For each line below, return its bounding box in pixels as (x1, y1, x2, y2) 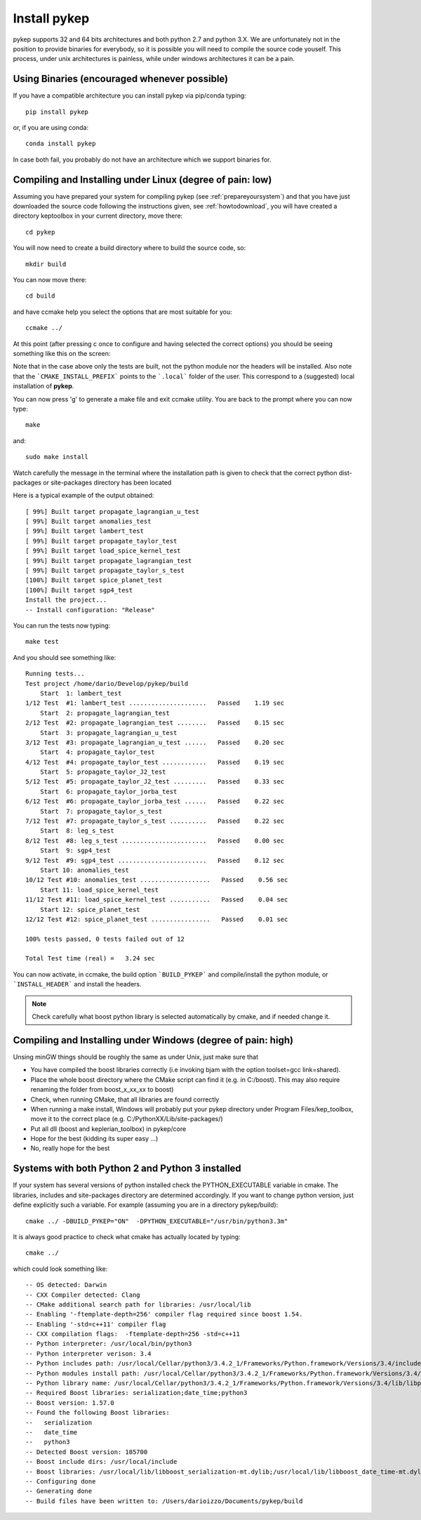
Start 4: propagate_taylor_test (39, 748, 156, 756)
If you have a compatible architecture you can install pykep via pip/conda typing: (13, 91, 247, 100)
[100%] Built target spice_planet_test (25, 576, 163, 584)
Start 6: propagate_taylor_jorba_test (39, 787, 178, 795)
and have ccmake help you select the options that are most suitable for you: (13, 308, 233, 316)
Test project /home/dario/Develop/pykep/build (25, 680, 189, 687)
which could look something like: (13, 1264, 108, 1273)
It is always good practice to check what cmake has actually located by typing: (13, 1232, 241, 1241)
